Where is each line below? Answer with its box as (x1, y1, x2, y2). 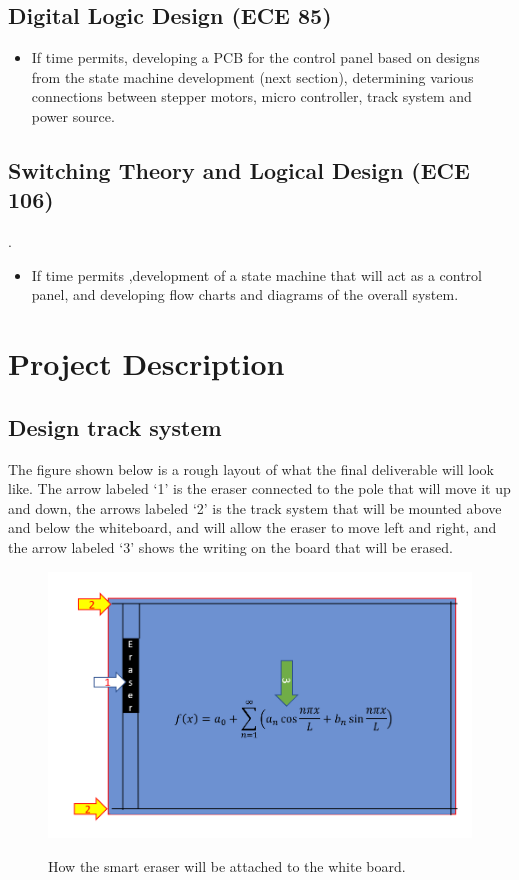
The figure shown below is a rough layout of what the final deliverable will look (8, 458, 495, 479)
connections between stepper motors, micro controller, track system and (31, 86, 472, 107)
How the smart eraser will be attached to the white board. (48, 855, 406, 876)
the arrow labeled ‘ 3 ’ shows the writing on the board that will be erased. (8, 536, 453, 557)
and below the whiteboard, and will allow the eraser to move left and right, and (8, 517, 497, 538)
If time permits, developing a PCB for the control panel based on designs (31, 47, 480, 68)
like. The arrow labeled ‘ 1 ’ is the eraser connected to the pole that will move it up (8, 478, 511, 499)
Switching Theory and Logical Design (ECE (8, 154, 470, 185)
